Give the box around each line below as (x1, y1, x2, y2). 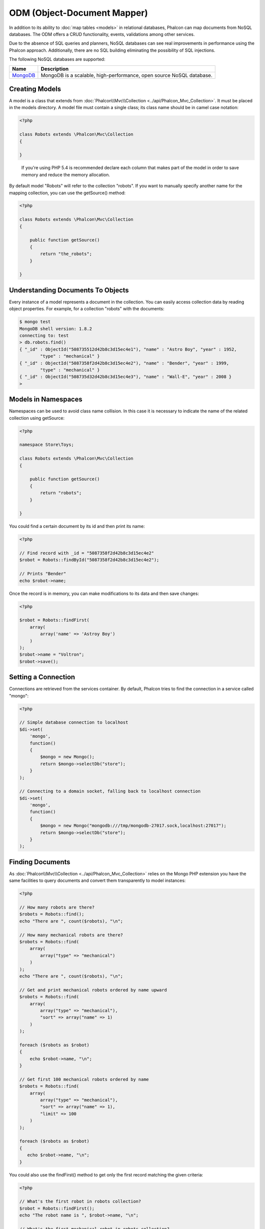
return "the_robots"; (40, 251, 92, 257)
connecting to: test (19, 333, 69, 339)
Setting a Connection (9, 673, 76, 681)
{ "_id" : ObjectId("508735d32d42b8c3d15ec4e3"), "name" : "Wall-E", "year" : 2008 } (19, 374, 232, 380)
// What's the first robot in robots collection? (19, 1199, 141, 1204)
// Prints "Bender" (19, 571, 66, 577)
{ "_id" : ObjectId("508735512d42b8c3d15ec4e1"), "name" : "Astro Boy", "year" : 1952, (19, 347, 237, 352)
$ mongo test (19, 319, 51, 324)
